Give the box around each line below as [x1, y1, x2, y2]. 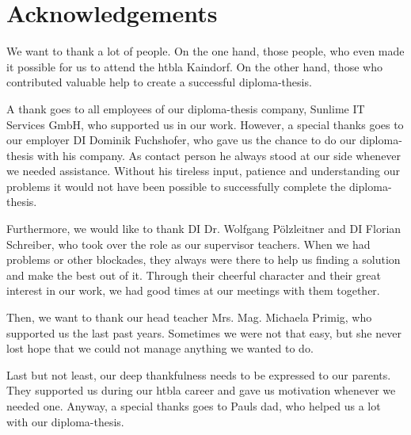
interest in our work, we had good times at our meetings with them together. [6, 282, 380, 299]
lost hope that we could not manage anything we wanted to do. [6, 340, 314, 357]
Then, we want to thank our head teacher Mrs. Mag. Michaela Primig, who [6, 309, 372, 326]
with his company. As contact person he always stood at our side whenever [37, 147, 401, 163]
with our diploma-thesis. [6, 413, 124, 429]
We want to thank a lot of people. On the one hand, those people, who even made [6, 43, 405, 59]
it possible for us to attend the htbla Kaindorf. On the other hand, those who [6, 58, 382, 74]
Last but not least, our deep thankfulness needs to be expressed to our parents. [6, 366, 391, 383]
